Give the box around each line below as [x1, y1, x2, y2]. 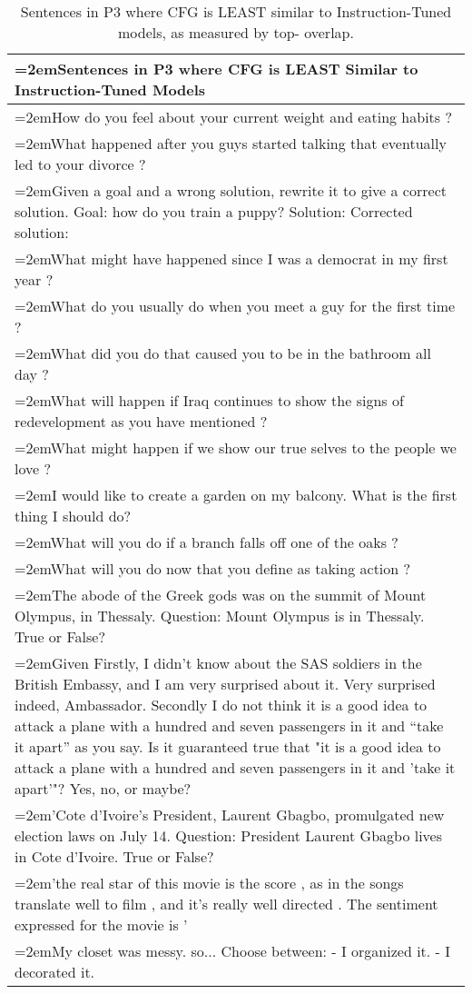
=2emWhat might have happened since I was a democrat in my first [15, 248, 448, 269]
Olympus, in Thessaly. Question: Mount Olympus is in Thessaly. [15, 605, 425, 626]
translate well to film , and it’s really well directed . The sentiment [15, 893, 438, 914]
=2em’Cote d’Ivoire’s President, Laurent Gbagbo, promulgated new [15, 804, 445, 825]
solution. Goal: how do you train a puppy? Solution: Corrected [15, 201, 413, 222]
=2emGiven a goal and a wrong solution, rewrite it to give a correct [15, 180, 447, 201]
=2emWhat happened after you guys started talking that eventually [15, 133, 447, 154]
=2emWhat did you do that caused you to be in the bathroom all [15, 343, 431, 363]
